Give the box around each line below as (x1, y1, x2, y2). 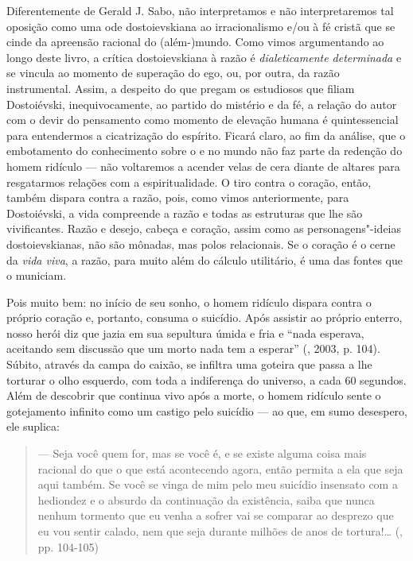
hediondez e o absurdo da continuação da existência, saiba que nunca (37, 491, 375, 508)
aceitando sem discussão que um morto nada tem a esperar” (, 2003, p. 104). (6, 340, 380, 357)
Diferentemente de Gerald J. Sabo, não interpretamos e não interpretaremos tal (6, 2, 394, 18)
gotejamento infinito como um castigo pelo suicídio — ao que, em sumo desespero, (6, 402, 407, 419)
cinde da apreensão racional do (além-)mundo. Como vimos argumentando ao (6, 33, 384, 50)
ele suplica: (6, 418, 60, 435)
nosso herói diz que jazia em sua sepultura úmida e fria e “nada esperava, (6, 324, 364, 341)
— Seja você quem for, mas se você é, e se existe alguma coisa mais (37, 445, 367, 462)
